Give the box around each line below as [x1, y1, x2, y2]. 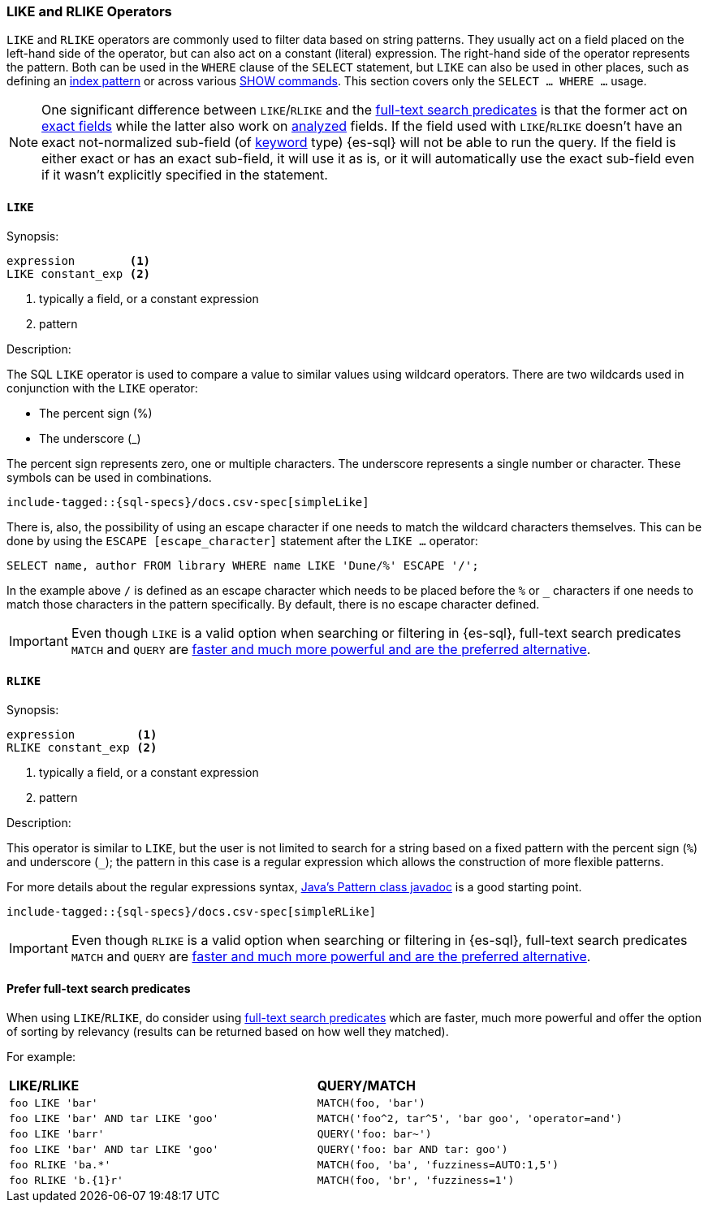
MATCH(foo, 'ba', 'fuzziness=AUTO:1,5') [317, 1159, 559, 1172]
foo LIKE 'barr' [9, 1128, 105, 1141]
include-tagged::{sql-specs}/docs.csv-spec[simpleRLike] [6, 904, 377, 918]
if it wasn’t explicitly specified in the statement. [41, 167, 328, 184]
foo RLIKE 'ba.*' [9, 1159, 111, 1172]
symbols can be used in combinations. [6, 470, 212, 484]
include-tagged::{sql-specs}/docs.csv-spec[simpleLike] [6, 495, 369, 509]
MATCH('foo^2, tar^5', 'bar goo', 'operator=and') [317, 1112, 623, 1125]
